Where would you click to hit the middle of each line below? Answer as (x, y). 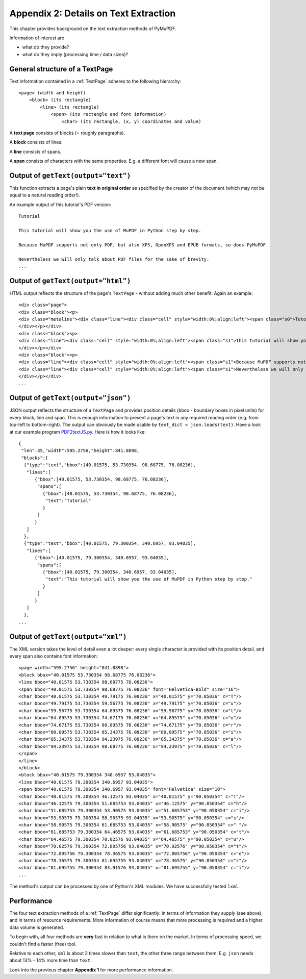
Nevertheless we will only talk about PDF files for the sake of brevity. (114, 259)
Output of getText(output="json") (70, 398)
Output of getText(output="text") (70, 175)
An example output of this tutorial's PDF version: (60, 205)
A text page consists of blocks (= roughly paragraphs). (67, 133)
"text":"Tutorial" (68, 501)
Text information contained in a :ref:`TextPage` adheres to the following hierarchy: (95, 81)
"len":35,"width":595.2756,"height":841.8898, (80, 451)
